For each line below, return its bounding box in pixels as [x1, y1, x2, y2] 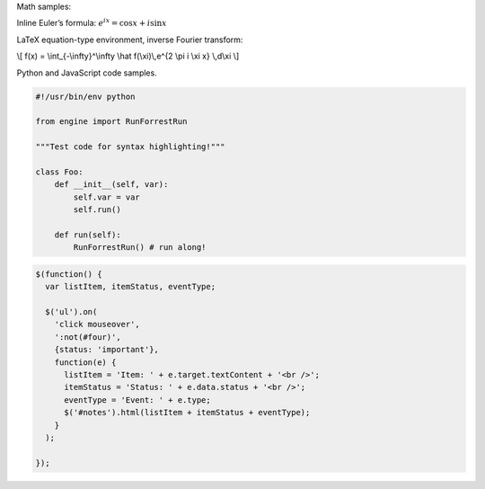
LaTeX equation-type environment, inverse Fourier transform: [16, 34, 243, 45]
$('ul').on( [45, 307, 98, 316]
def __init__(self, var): [54, 180, 169, 190]
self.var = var [73, 191, 141, 202]
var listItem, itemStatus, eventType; [45, 281, 216, 292]
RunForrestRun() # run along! [73, 243, 207, 253]
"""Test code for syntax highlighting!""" [35, 142, 225, 152]
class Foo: [35, 166, 84, 177]
